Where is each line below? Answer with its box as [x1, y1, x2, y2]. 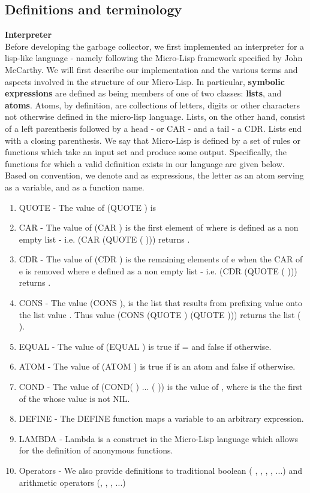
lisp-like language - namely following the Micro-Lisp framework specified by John [5, 52, 303, 64]
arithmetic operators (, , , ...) [19, 476, 126, 488]
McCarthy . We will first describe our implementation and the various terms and [5, 63, 298, 75]
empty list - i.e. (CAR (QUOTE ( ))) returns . [19, 232, 190, 245]
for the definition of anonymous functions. [19, 444, 173, 456]
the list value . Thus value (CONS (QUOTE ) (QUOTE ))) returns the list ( [19, 308, 301, 320]
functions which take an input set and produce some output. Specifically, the [5, 146, 287, 158]
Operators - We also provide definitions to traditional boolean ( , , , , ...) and [19, 464, 302, 477]
